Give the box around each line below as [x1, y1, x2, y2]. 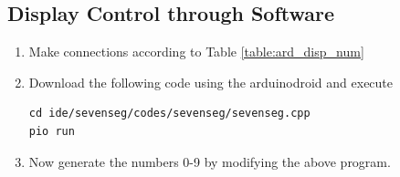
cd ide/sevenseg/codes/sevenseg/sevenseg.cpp [28, 107, 311, 120]
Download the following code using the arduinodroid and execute [28, 72, 394, 91]
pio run [28, 124, 75, 138]
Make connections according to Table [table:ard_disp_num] [28, 42, 364, 61]
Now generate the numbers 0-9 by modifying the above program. [28, 151, 391, 171]
